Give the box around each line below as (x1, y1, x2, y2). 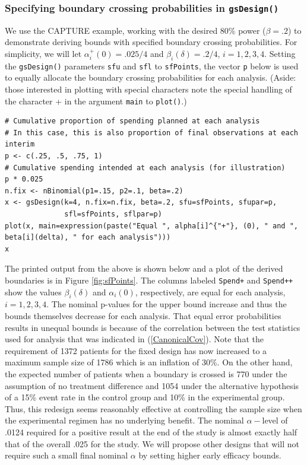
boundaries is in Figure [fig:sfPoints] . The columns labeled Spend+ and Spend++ (5, 273, 293, 286)
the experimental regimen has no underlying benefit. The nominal (5, 414, 244, 426)
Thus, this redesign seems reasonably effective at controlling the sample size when (5, 402, 302, 415)
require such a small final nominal (5, 449, 128, 461)
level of (262, 414, 288, 426)
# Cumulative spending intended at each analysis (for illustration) (5, 163, 286, 172)
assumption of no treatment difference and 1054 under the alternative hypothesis (5, 379, 299, 391)
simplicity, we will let (5, 47, 82, 59)
